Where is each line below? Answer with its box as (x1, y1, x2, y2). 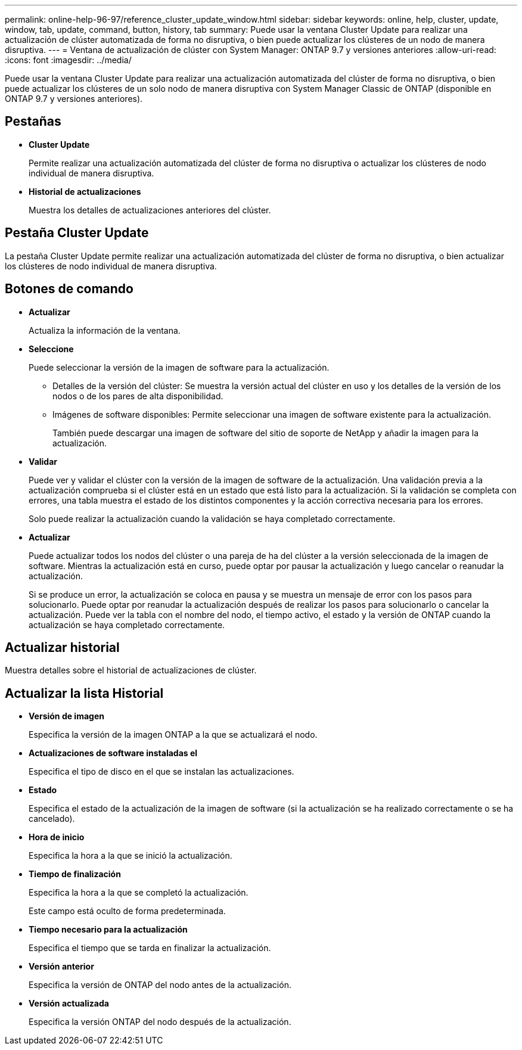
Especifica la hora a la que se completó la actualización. (29, 887, 248, 898)
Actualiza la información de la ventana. (29, 325, 181, 335)
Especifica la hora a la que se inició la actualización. (29, 850, 232, 861)
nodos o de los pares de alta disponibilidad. (52, 390, 223, 401)
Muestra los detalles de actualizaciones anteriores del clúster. (29, 204, 271, 215)
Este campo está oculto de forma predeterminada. (29, 906, 226, 917)
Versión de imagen (29, 711, 104, 722)
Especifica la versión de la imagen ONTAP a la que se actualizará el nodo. (29, 729, 318, 740)
